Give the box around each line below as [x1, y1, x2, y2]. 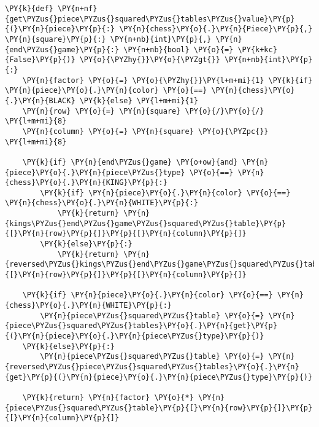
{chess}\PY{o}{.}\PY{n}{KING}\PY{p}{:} [5, 178, 167, 187]
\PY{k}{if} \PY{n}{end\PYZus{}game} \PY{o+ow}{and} [22, 157, 238, 166]
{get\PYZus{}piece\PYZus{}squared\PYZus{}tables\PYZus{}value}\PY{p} [5, 14, 295, 23]
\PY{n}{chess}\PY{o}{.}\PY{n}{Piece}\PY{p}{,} [119, 25, 313, 34]
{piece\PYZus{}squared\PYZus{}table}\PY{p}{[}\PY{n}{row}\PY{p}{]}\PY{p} [5, 403, 313, 412]
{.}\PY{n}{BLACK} [5, 96, 75, 105]
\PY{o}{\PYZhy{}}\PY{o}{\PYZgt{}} [79, 55, 220, 65]
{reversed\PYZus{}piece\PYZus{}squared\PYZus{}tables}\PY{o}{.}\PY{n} [5, 362, 299, 371]
